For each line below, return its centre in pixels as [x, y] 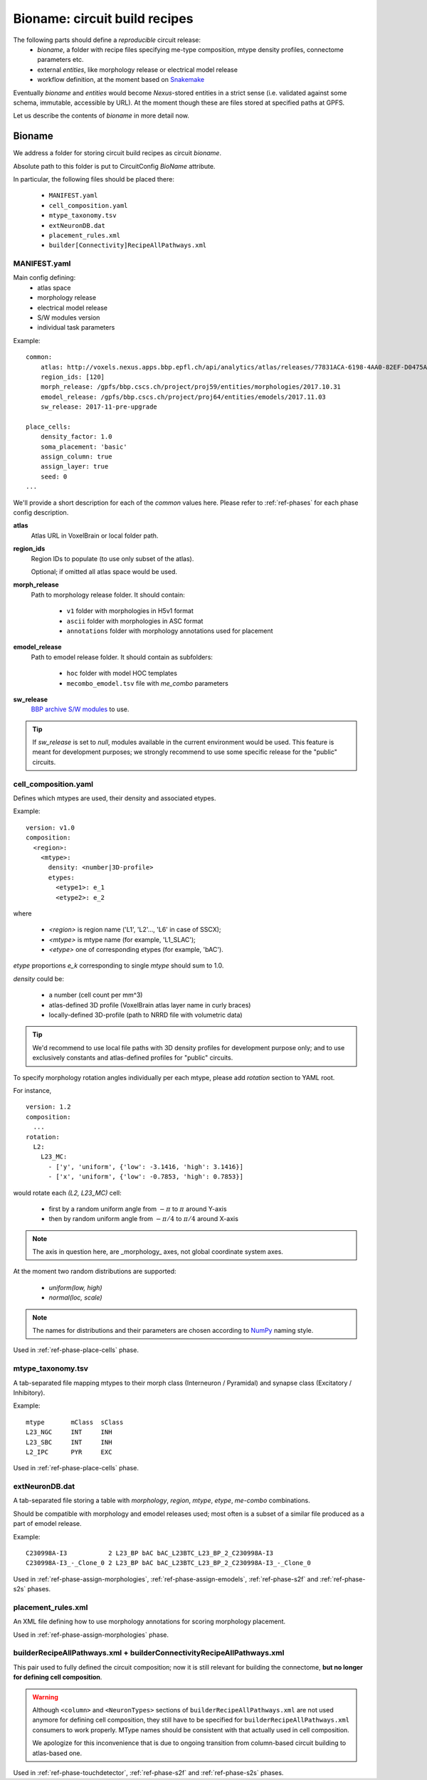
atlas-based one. [57, 1753]
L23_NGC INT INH [69, 1432]
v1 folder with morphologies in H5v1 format [130, 611]
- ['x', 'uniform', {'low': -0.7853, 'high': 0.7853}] [146, 1177]
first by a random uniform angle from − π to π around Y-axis [138, 1209]
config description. [41, 513]
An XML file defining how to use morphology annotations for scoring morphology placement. [149, 1622]
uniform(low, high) [75, 1287]
